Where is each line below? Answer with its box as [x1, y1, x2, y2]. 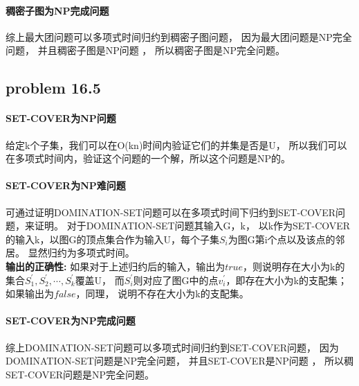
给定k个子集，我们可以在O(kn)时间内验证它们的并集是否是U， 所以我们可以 [6, 137, 347, 152]
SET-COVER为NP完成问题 [6, 313, 136, 328]
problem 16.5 [6, 77, 101, 98]
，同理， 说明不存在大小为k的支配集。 [75, 286, 249, 301]
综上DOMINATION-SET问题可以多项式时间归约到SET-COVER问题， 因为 [6, 340, 339, 354]
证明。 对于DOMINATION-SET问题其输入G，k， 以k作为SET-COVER [34, 218, 351, 233]
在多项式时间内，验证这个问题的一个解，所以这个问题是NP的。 [6, 151, 291, 166]
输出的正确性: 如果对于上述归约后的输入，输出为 [6, 258, 225, 273]
